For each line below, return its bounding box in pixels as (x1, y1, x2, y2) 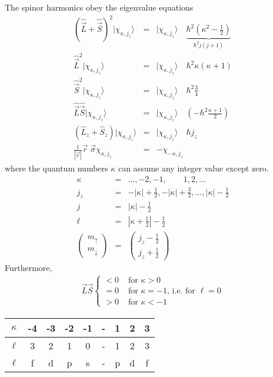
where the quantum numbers (5, 162, 108, 174)
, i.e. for (167, 286, 195, 295)
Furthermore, (5, 261, 52, 273)
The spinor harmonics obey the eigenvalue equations (5, 1, 194, 13)
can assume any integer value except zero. (118, 162, 269, 174)
